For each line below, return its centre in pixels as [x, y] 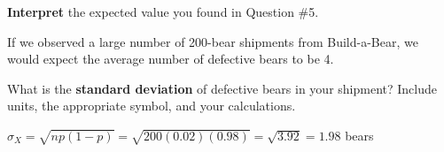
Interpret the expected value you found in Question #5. [163, 11]
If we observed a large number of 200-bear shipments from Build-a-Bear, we [213, 41]
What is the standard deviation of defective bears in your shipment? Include [222, 88]
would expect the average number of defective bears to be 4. [171, 59]
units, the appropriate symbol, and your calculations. [152, 106]
